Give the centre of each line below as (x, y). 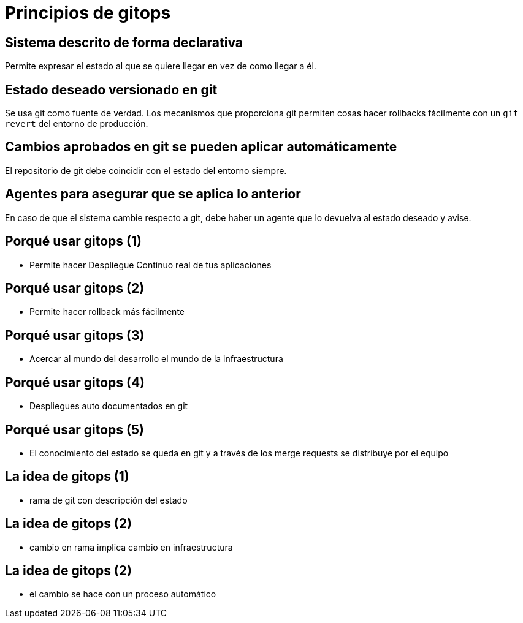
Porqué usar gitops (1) (73, 241)
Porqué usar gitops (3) (75, 335)
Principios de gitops (88, 13)
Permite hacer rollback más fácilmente (107, 312)
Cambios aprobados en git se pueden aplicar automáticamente (201, 147)
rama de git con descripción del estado (109, 500)
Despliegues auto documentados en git (109, 406)
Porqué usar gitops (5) (74, 429)
